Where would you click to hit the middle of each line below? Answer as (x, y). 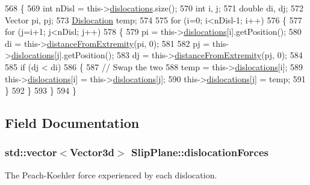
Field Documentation (72, 123)
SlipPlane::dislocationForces (200, 152)
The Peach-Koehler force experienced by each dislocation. (111, 174)
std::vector (31, 152)
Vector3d (92, 152)
